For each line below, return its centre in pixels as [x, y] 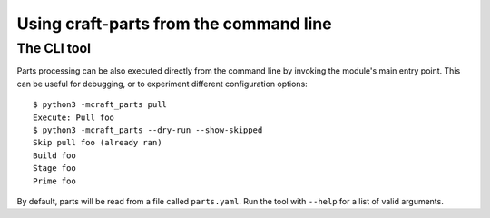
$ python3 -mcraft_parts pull [100, 105]
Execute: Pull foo [74, 117]
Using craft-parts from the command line [174, 24]
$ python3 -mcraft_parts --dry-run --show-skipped [148, 130]
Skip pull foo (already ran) [98, 143]
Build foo [54, 155]
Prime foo [54, 181]
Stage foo [54, 168]
